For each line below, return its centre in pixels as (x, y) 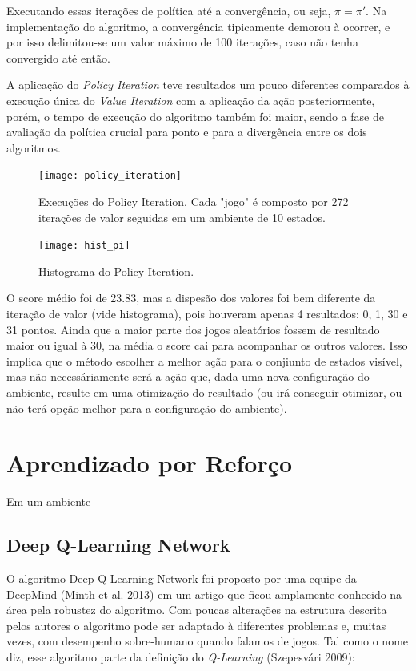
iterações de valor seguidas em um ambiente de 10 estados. (182, 217)
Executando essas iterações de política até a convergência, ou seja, (169, 10)
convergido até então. (58, 57)
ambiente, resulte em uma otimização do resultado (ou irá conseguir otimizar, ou (204, 392)
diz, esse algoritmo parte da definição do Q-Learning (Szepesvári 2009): (181, 657)
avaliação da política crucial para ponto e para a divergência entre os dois (187, 132)
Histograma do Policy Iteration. (116, 271)
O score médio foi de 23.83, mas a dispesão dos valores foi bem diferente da (191, 298)
